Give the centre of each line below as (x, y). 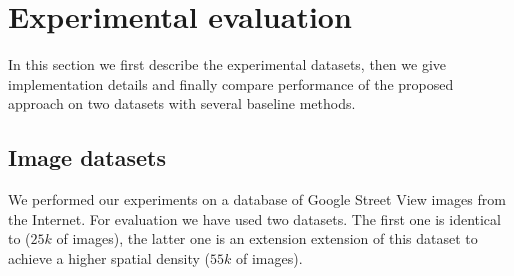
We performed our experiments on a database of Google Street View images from (257, 199)
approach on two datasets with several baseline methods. (182, 103)
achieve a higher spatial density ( (109, 257)
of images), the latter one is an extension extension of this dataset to (267, 238)
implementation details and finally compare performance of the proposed (231, 83)
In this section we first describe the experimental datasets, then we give (227, 64)
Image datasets (87, 157)
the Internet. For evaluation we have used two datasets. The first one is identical (254, 218)
